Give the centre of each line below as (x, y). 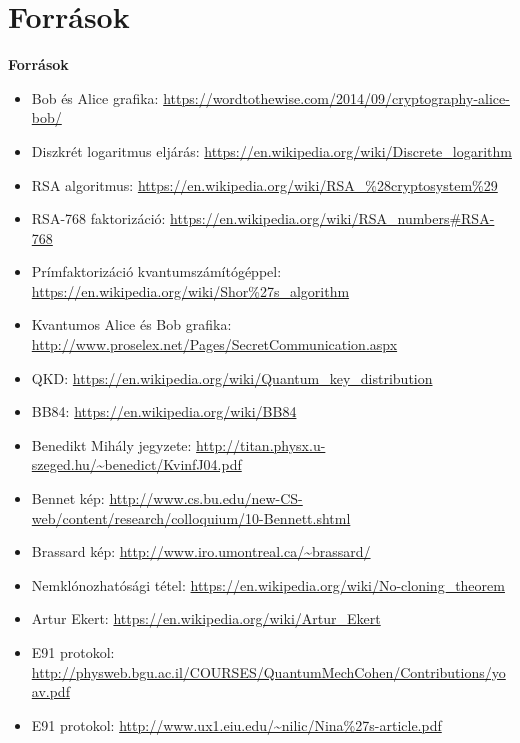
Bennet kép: (68, 498)
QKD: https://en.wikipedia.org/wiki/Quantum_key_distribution (232, 377)
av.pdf (50, 691)
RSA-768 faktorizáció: (98, 218)
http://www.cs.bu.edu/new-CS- (206, 498)
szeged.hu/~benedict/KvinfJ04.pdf (136, 464)
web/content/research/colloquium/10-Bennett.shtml (191, 517)
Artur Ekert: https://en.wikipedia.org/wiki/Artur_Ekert (206, 618)
